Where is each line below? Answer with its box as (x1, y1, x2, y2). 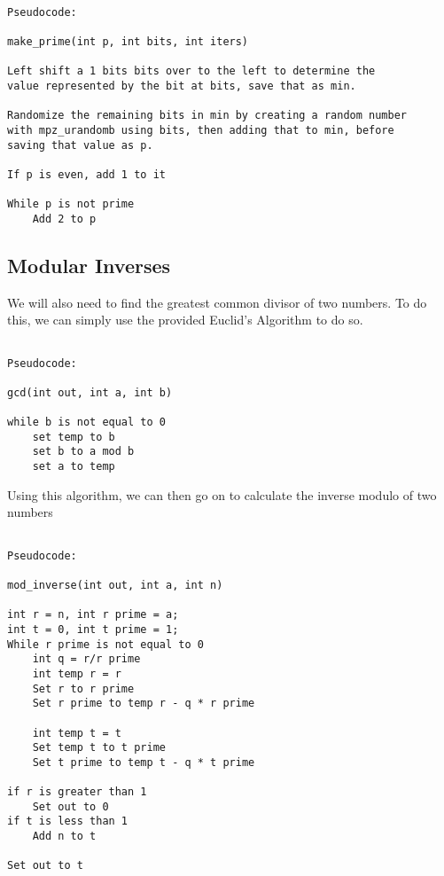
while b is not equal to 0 (7, 416, 166, 429)
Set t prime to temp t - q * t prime (32, 755, 255, 769)
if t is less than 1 (7, 815, 129, 828)
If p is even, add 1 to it (7, 168, 166, 181)
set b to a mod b (32, 445, 135, 458)
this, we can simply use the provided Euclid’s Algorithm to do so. (7, 310, 363, 329)
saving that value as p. (7, 138, 153, 152)
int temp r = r (32, 667, 121, 680)
